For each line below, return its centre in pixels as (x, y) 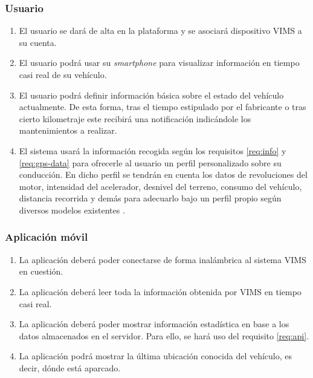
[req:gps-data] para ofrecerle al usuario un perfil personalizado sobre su (150, 162)
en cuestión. (41, 271)
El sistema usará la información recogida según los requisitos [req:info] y (153, 150)
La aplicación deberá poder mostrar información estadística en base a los (154, 324)
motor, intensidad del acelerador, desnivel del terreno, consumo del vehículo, (160, 186)
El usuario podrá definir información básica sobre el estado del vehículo (151, 95)
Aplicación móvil (47, 237)
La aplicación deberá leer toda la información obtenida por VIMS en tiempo (160, 291)
